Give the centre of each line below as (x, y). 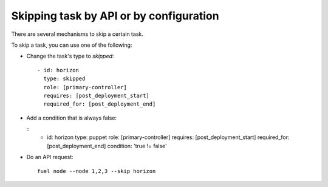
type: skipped (64, 79)
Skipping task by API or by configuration (115, 16)
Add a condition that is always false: (72, 118)
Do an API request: (50, 157)
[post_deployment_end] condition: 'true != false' (107, 146)
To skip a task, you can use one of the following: (72, 45)
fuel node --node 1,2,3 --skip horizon (97, 171)
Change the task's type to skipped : (70, 56)
